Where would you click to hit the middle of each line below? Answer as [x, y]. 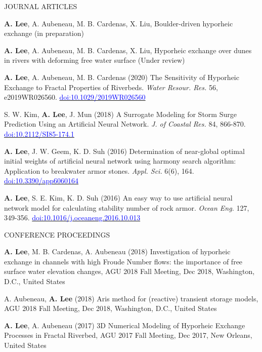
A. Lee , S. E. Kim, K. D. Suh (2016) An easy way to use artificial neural [118, 197]
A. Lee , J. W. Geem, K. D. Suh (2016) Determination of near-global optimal [124, 151]
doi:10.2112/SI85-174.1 [39, 133]
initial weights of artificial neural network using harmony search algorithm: [120, 161]
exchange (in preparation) [44, 33]
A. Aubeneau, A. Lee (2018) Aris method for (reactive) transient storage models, [131, 298]
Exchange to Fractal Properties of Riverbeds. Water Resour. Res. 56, [111, 87]
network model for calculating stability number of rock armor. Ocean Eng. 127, [127, 207]
